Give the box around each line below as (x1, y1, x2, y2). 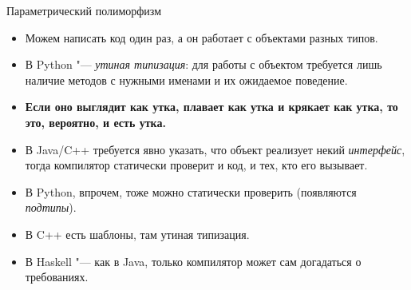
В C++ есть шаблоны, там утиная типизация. (25, 225, 250, 242)
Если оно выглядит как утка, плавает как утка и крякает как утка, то (25, 98, 398, 115)
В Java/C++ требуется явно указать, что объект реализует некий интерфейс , (25, 141, 405, 157)
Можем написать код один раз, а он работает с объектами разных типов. (25, 29, 378, 46)
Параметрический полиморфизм (6, 2, 162, 18)
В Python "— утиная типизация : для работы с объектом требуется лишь (25, 56, 382, 73)
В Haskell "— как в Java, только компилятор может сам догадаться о (25, 252, 362, 269)
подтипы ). (25, 199, 77, 216)
